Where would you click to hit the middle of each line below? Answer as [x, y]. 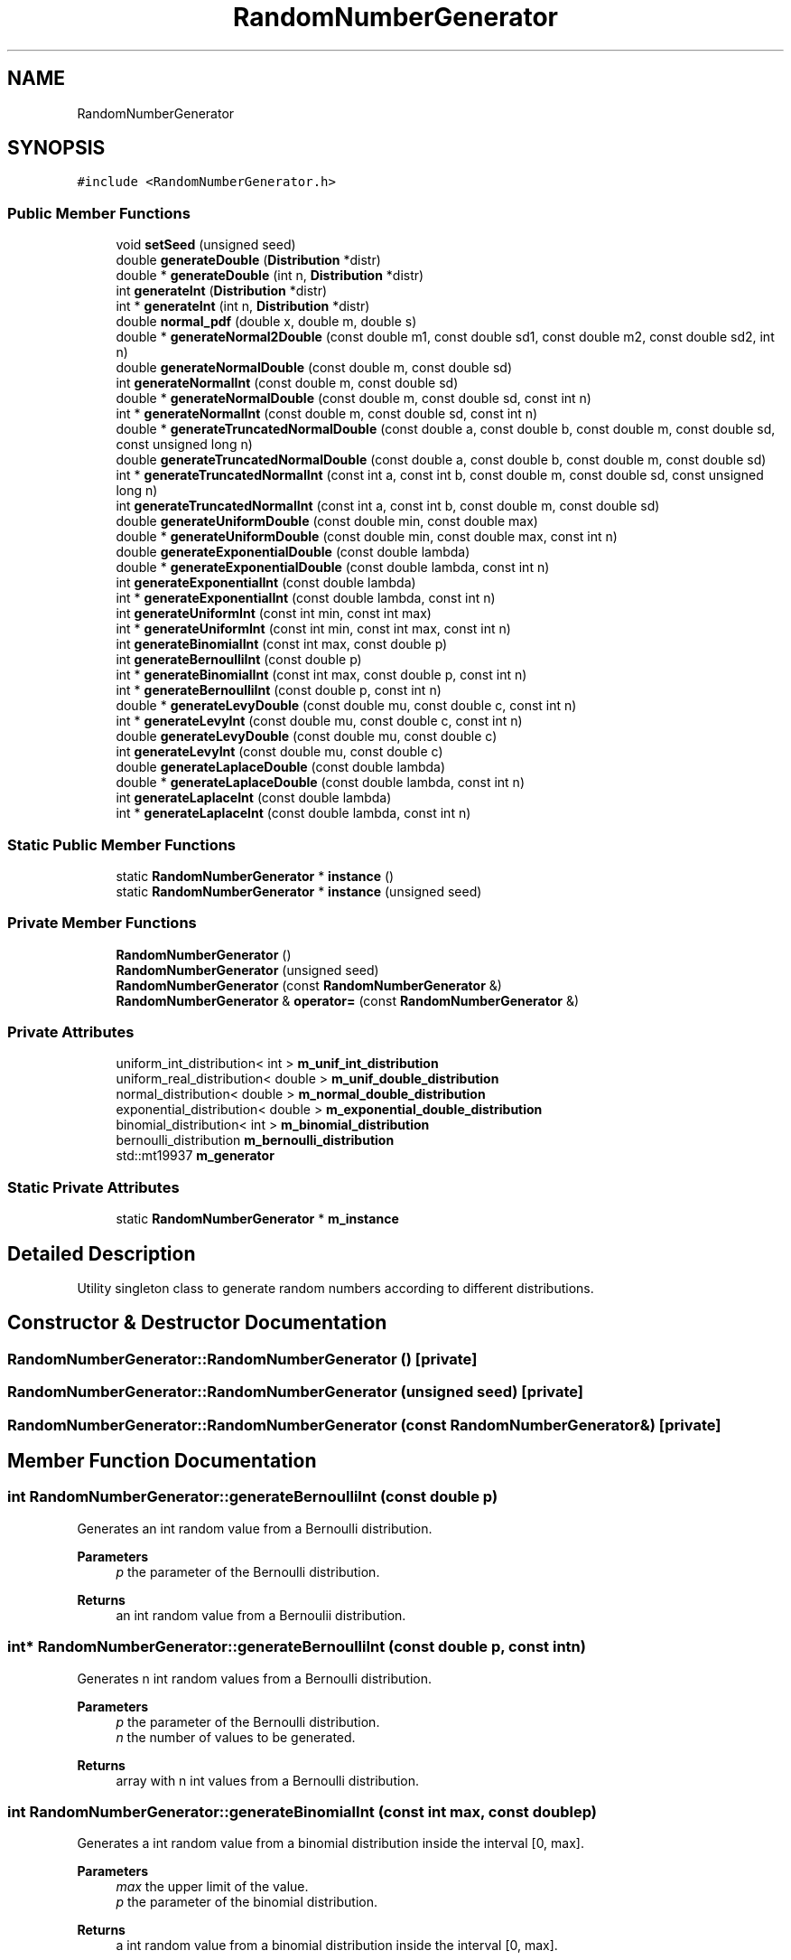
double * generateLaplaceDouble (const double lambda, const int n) [320, 783]
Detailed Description [102, 1253]
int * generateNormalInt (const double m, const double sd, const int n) [327, 414]
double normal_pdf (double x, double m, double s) [266, 322]
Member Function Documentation [162, 1461]
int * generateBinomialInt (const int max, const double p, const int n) [321, 675]
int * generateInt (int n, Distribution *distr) [243, 306]
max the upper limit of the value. [212, 1887]
